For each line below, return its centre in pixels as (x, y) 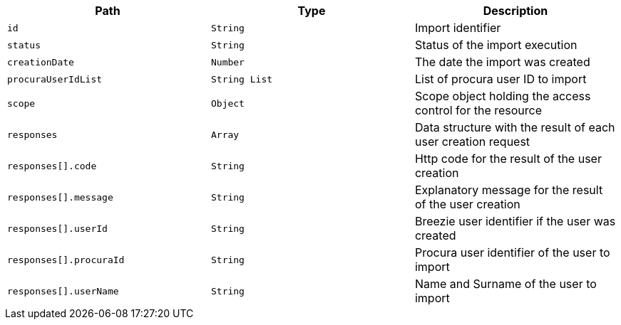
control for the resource (478, 110)
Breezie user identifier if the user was (515, 221)
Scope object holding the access (503, 96)
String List (242, 79)
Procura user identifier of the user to (512, 252)
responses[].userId (57, 228)
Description (515, 11)
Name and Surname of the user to (505, 284)
